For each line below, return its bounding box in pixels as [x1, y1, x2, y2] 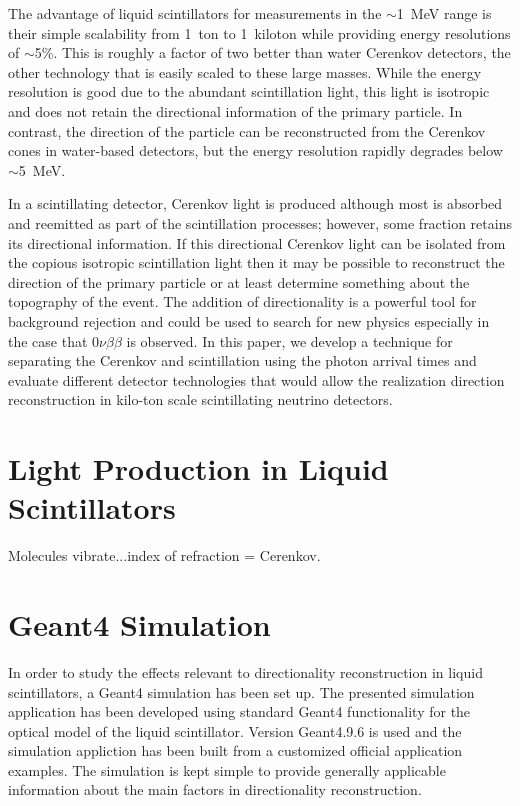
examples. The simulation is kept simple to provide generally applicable [8, 759, 446, 780]
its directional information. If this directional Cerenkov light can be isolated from [8, 232, 506, 253]
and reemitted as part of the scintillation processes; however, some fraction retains [8, 212, 512, 233]
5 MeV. [18, 159, 66, 180]
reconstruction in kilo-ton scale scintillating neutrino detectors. [8, 389, 393, 410]
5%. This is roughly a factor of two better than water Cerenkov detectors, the [34, 42, 511, 63]
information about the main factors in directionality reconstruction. [8, 779, 422, 800]
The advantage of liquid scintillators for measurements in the [8, 3, 382, 23]
